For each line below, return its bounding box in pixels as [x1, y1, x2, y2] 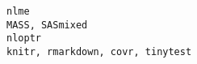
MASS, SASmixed [6, 19, 88, 31]
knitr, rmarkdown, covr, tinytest [6, 45, 192, 58]
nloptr [6, 32, 41, 45]
